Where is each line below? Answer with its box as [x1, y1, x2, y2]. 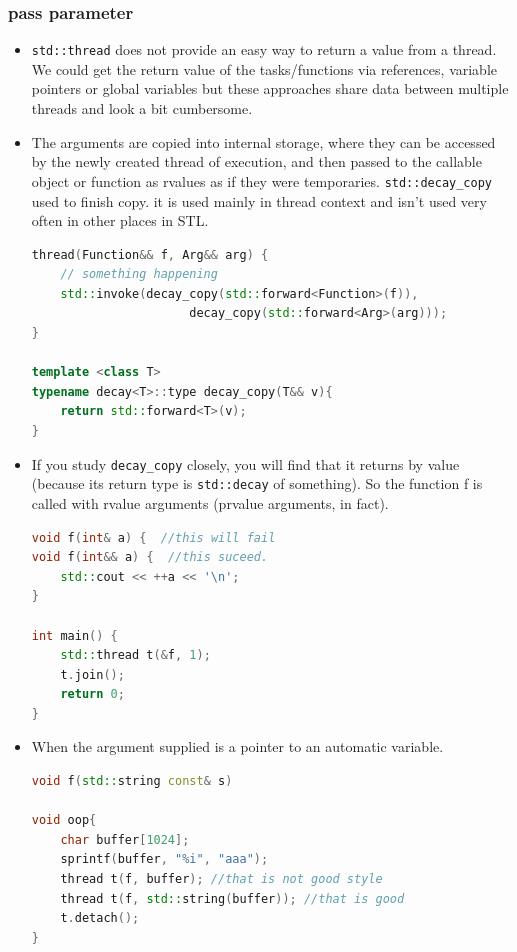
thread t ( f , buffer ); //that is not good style [60, 872, 383, 887]
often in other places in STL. [31, 210, 209, 231]
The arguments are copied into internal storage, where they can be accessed [31, 131, 496, 152]
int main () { [31, 628, 118, 643]
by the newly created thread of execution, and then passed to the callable [31, 151, 482, 172]
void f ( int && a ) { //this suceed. [31, 550, 269, 565]
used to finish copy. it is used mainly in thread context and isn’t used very [31, 190, 487, 211]
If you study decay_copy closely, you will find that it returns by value [31, 453, 460, 474]
